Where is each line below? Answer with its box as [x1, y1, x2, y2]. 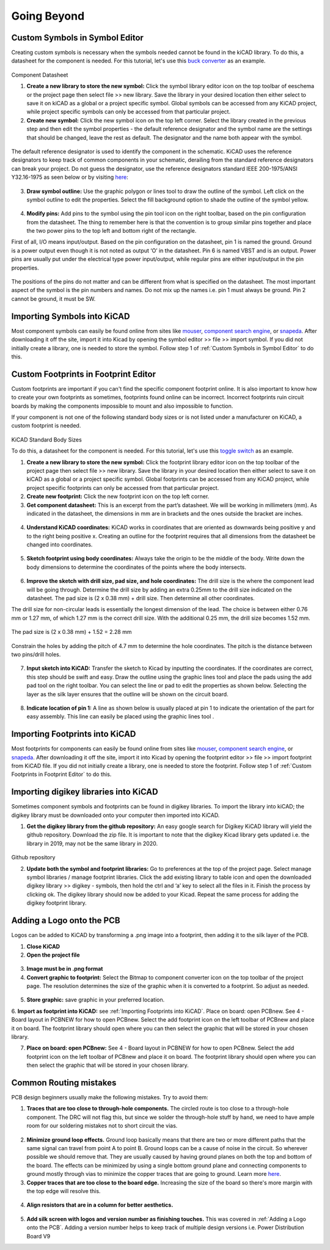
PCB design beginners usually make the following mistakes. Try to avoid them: [11, 1094, 208, 1101]
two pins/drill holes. [11, 650, 61, 658]
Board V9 [26, 1232, 51, 1240]
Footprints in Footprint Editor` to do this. [11, 770, 112, 778]
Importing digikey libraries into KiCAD [11, 787, 158, 797]
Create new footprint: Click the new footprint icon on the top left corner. [26, 493, 210, 500]
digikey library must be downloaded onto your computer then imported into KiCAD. [11, 811, 220, 819]
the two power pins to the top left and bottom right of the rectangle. [26, 227, 197, 235]
